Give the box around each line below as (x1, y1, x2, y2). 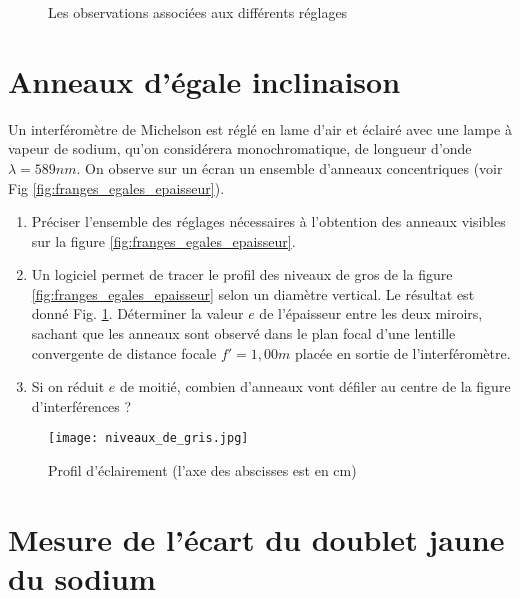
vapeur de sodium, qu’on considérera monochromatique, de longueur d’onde (8, 138, 472, 159)
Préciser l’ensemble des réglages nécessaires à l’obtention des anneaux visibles (31, 211, 506, 232)
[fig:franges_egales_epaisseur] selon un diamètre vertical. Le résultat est (31, 283, 475, 304)
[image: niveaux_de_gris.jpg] (48, 431, 249, 446)
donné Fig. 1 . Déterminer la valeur (31, 303, 244, 324)
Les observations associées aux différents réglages (48, 2, 348, 22)
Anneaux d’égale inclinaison (8, 60, 401, 101)
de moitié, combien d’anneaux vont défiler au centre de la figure (120, 376, 511, 397)
